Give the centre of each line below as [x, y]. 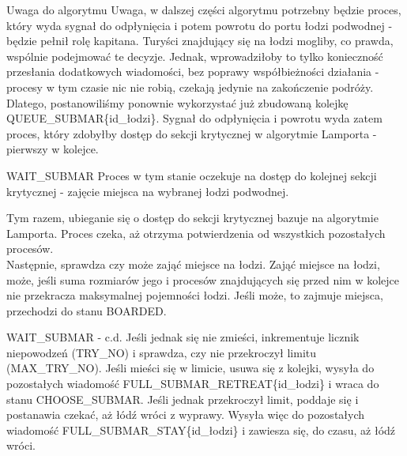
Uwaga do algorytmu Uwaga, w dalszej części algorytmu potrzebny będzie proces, [204, 9]
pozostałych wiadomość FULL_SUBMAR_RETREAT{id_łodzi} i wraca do [193, 384]
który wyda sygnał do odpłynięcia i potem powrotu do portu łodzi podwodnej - [200, 25]
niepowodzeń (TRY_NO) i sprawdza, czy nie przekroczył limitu [162, 352]
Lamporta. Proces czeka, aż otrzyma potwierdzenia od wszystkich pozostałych [196, 233]
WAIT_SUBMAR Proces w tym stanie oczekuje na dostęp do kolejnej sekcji [192, 175]
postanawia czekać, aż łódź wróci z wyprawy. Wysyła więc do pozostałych [186, 415]
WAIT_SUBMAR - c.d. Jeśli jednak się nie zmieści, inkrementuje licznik [183, 337]
